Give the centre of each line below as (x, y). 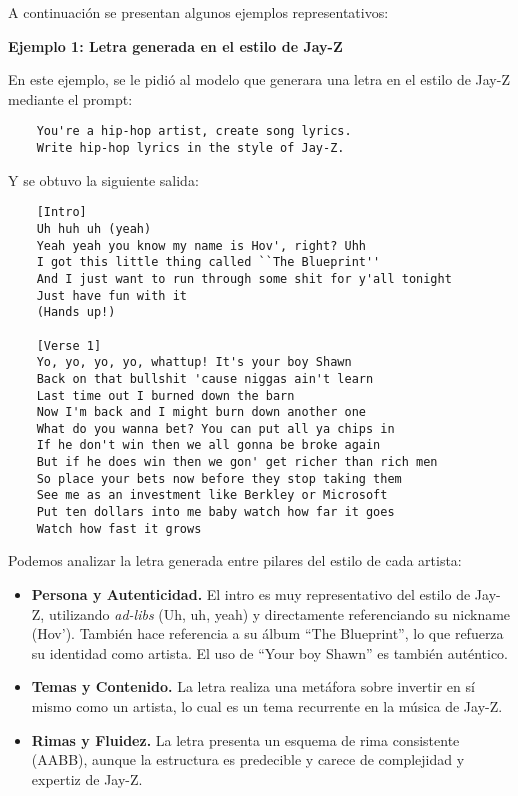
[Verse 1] (69, 345)
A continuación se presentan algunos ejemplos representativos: (198, 12)
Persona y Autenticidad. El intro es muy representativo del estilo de (251, 594)
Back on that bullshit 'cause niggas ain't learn (205, 378)
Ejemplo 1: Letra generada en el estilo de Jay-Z (175, 45)
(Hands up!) (76, 312)
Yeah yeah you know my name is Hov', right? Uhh (201, 245)
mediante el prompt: (70, 98)
